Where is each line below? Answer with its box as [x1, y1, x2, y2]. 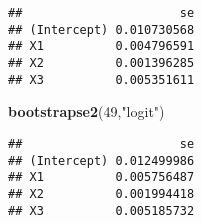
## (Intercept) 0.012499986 [8, 153, 195, 168]
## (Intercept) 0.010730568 [8, 22, 195, 37]
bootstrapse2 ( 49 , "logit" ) [8, 101, 165, 122]
